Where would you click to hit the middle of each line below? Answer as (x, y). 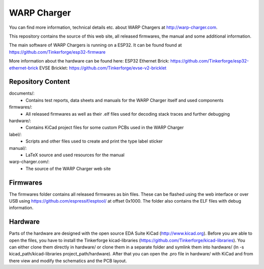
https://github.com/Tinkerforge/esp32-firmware (57, 52)
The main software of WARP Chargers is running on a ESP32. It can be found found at (95, 45)
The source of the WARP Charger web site (68, 168)
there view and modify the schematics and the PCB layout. (68, 261)
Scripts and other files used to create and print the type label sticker (94, 141)
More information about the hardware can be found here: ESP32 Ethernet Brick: (89, 61)
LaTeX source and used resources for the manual (75, 155)
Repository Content (40, 82)
